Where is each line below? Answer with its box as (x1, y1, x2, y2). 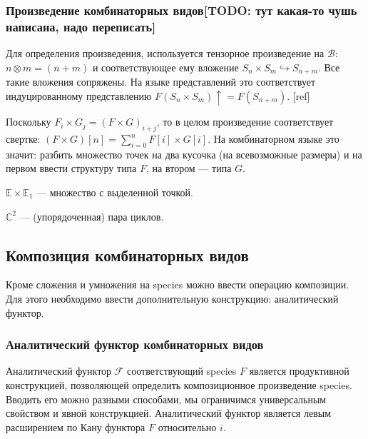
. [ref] (287, 88, 310, 103)
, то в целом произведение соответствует (156, 114, 334, 129)
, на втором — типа (146, 161, 232, 176)
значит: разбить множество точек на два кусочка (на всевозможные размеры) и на (6, 146, 362, 161)
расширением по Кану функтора (6, 419, 145, 434)
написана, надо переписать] (6, 17, 156, 35)
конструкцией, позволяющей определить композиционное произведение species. (6, 378, 352, 392)
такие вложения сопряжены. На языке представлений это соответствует (6, 74, 316, 89)
